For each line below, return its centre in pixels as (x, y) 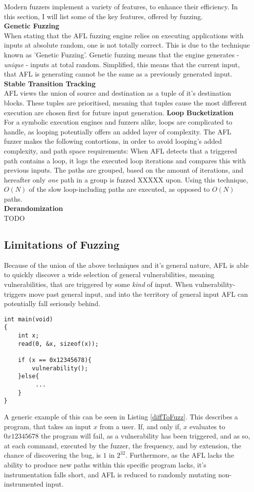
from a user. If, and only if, (140, 426)
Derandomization (34, 208)
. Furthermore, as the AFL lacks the (180, 455)
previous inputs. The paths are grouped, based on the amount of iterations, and (124, 170)
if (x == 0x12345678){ (55, 360)
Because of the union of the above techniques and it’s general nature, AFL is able (126, 265)
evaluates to (207, 426)
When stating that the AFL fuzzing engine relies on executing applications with (124, 35)
